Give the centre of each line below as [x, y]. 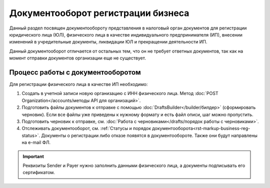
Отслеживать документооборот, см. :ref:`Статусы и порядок [86, 128]
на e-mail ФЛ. [36, 142]
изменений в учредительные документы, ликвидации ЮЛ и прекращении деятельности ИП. [108, 42]
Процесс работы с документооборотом [75, 72]
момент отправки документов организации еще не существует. [77, 58]
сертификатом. [39, 172]
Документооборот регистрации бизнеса [99, 13]
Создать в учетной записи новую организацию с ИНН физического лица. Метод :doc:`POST [120, 93]
